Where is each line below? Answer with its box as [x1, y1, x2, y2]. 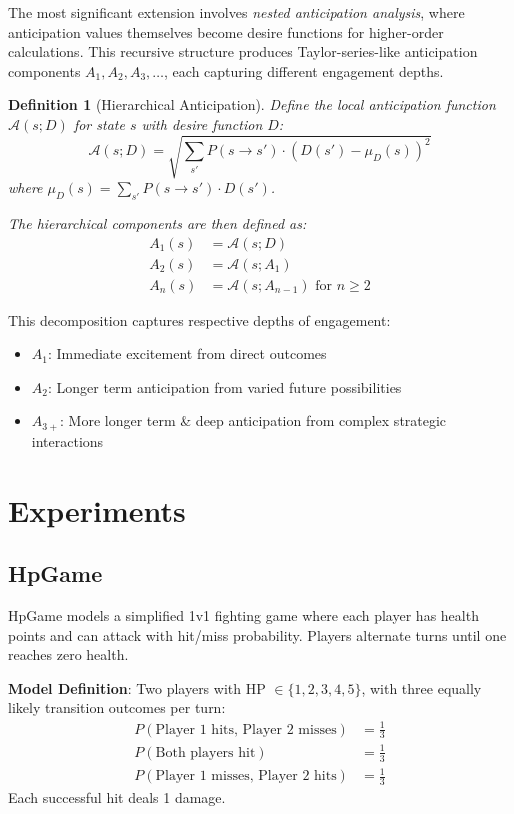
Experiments [8, 489, 186, 530]
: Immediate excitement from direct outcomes [47, 343, 327, 364]
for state [73, 113, 125, 134]
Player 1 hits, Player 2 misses [155, 722, 337, 737]
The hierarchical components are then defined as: [8, 212, 307, 233]
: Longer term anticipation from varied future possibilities [47, 376, 402, 397]
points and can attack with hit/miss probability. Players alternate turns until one [8, 624, 507, 645]
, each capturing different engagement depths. [164, 60, 444, 81]
